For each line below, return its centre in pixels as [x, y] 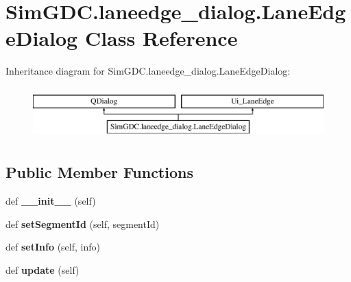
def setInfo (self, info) [53, 247]
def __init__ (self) [51, 201]
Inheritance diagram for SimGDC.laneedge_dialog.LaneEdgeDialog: [148, 71]
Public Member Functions [99, 172]
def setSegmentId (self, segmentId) [83, 223]
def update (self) [43, 270]
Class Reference [161, 38]
